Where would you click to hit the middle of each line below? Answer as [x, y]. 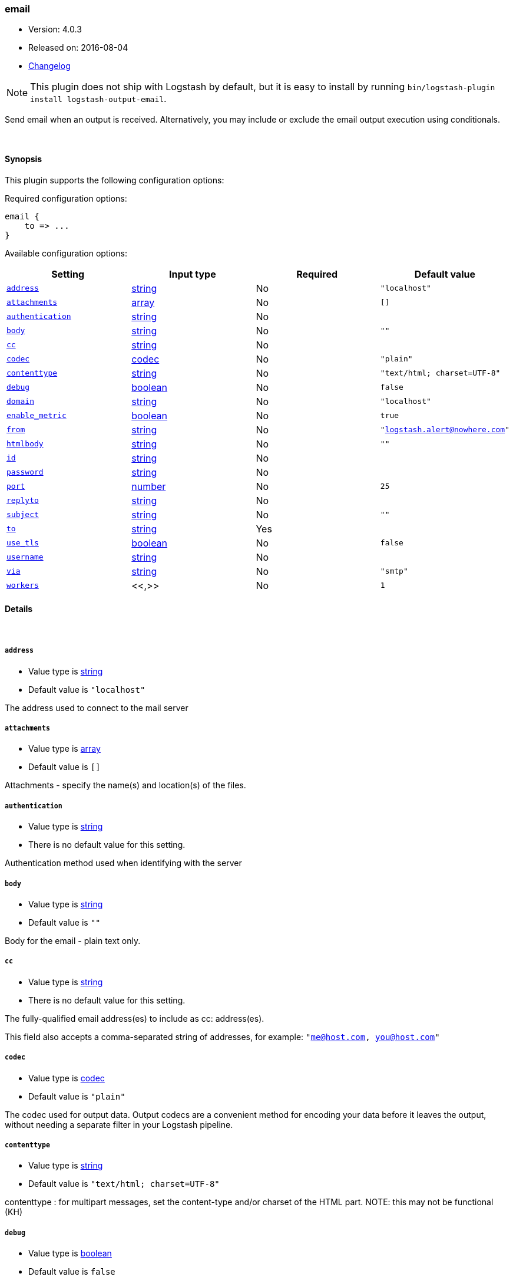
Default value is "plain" [77, 1096]
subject [23, 515]
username [25, 557]
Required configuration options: [66, 198]
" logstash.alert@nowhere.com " [445, 430]
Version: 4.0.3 [55, 29]
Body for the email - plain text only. [73, 940]
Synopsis [24, 159]
